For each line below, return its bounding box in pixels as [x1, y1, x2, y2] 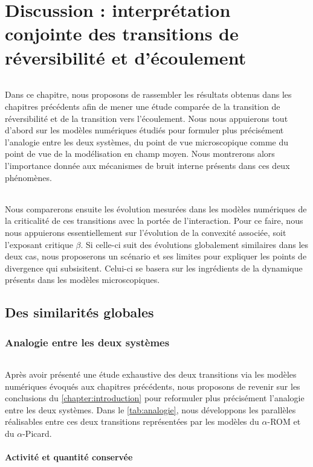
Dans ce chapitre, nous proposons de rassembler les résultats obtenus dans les [5, 88, 292, 101]
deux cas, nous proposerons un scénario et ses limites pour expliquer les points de [5, 250, 307, 262]
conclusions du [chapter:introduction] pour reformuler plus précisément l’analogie [5, 392, 305, 404]
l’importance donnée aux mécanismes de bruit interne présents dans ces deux [5, 159, 290, 171]
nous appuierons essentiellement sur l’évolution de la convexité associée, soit [5, 226, 286, 238]
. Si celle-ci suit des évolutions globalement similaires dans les [80, 238, 309, 250]
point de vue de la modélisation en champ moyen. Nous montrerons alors [5, 147, 275, 160]
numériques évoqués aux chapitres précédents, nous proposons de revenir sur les [5, 380, 300, 392]
